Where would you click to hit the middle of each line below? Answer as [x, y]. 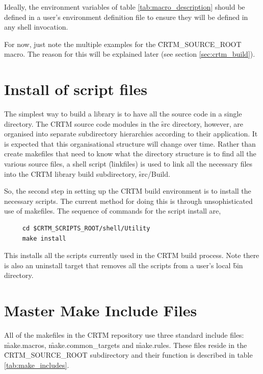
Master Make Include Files [101, 310]
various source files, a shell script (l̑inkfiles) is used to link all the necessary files [128, 164]
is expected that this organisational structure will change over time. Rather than [130, 143]
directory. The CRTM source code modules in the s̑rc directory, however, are [124, 123]
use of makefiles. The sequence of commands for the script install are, [113, 211]
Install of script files [76, 89]
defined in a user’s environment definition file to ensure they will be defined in [126, 17]
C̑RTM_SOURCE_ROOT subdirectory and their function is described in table [128, 355]
